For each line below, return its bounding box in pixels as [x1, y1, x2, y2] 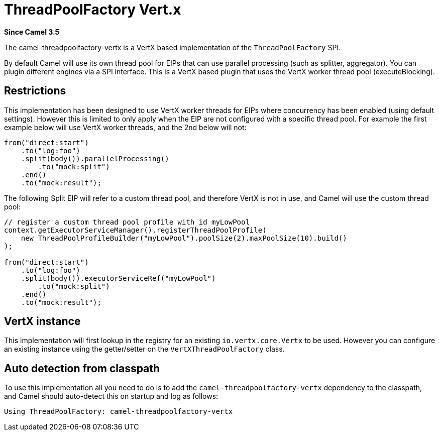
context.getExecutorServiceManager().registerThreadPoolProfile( [4, 226, 267, 234]
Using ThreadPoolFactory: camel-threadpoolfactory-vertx [4, 407, 233, 416]
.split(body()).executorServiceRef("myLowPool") [21, 274, 216, 282]
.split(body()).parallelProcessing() [21, 154, 169, 163]
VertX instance [4, 315, 81, 328]
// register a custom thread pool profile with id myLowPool [4, 217, 250, 226]
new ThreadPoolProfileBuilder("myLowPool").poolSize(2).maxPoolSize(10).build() [21, 234, 347, 242]
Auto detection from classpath [4, 362, 160, 375]
